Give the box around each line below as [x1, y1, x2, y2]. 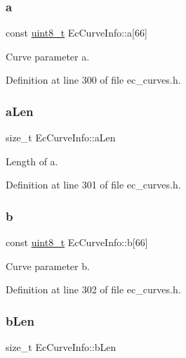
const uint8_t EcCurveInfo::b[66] [6, 235, 148, 250]
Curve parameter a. [6, 49, 90, 63]
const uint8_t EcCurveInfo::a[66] [6, 25, 147, 40]
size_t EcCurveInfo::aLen [6, 130, 116, 145]
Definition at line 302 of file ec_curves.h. [6, 282, 181, 297]
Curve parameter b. [6, 258, 90, 273]
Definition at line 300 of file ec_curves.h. [6, 72, 181, 87]
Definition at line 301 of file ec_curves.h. [6, 177, 181, 192]
